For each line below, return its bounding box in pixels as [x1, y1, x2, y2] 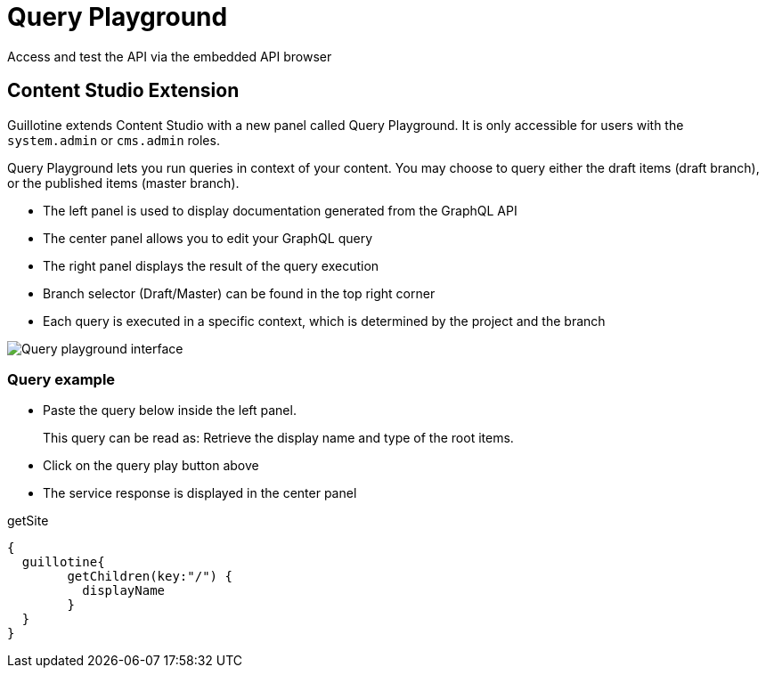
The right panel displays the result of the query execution [43, 257, 379, 273]
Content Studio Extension [7, 79, 240, 102]
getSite [7, 513, 49, 529]
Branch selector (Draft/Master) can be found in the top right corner [43, 285, 436, 301]
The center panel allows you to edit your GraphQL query [43, 230, 373, 246]
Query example [7, 370, 116, 388]
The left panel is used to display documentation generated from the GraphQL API [43, 202, 517, 218]
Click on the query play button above [43, 458, 259, 474]
